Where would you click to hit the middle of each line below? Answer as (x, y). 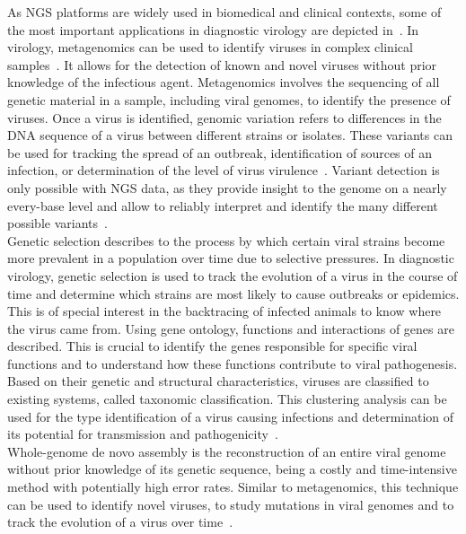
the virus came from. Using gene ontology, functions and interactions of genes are (231, 328)
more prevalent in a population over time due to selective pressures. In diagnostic (231, 258)
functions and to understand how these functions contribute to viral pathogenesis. (233, 363)
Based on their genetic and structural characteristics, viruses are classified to (218, 381)
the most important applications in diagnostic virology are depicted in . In (213, 29)
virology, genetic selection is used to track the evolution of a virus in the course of (233, 275)
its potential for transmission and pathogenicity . (143, 434)
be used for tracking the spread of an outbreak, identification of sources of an (220, 152)
